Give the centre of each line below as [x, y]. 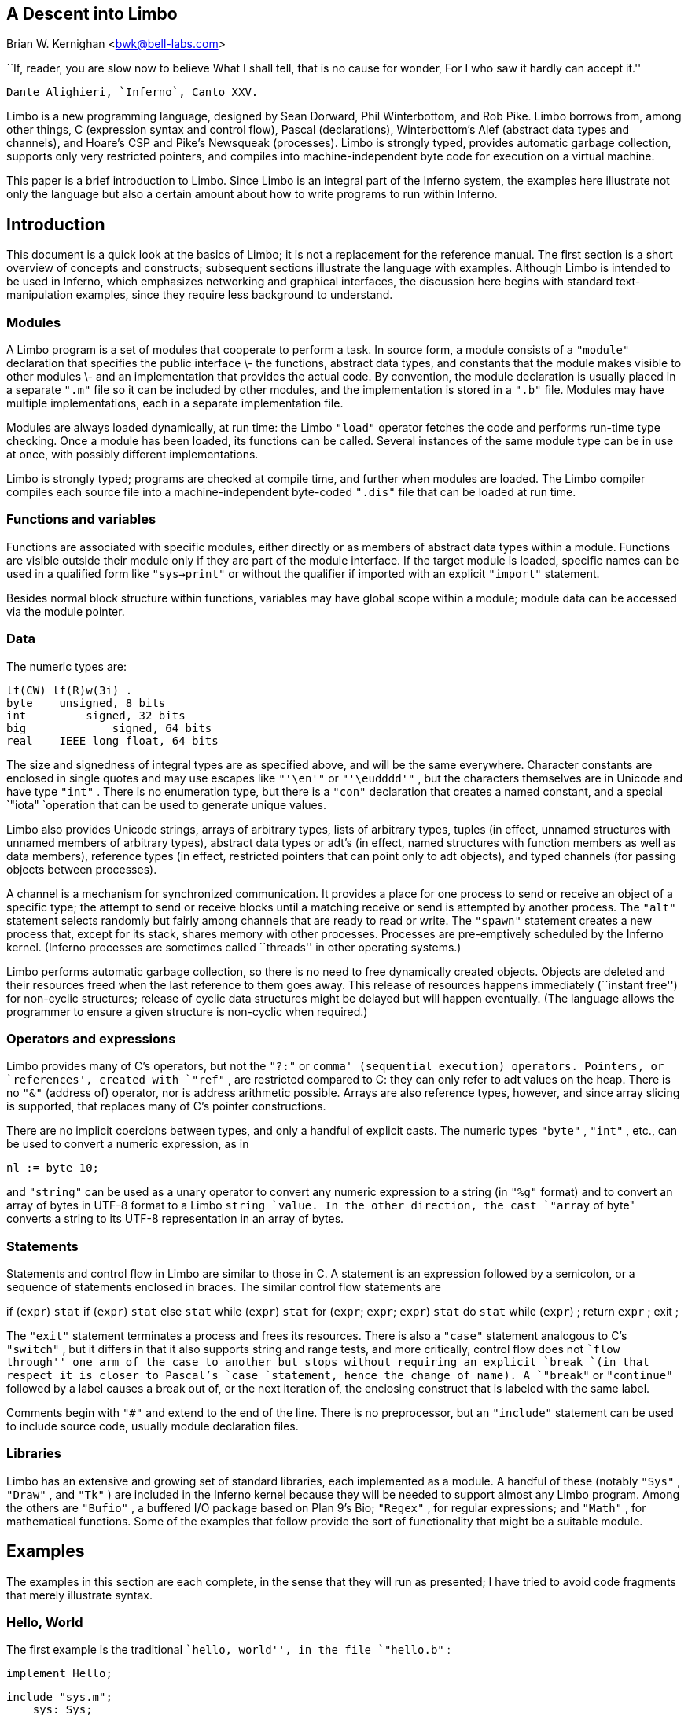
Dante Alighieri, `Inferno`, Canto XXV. [132, 92]
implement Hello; [59, 1674]
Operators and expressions [91, 1038]
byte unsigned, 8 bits [86, 703]
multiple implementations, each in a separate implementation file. [175, 403]
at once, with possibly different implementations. [132, 455]
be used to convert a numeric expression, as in [128, 1144]
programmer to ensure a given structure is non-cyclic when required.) [187, 1011]
